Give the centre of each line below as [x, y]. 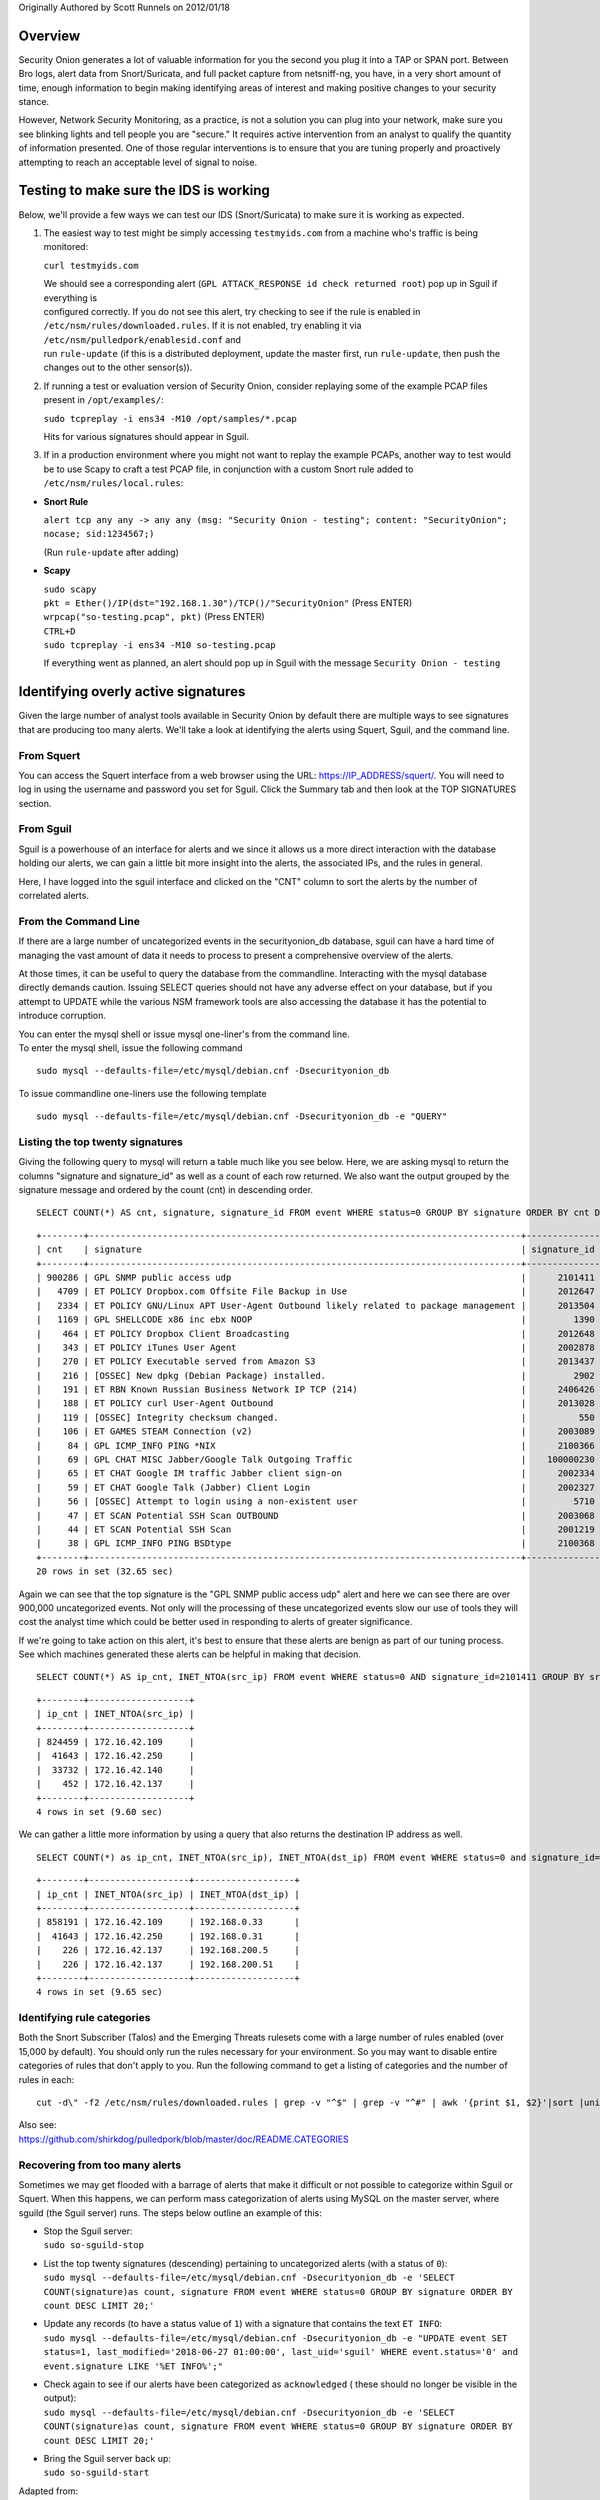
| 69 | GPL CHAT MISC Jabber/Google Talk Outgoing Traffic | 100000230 [315, 1459]
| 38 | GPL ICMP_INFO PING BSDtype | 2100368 [315, 1543]
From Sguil [45, 829]
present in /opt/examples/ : [103, 400]
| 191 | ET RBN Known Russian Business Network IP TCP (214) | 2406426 [315, 1389]
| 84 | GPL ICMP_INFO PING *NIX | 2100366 [315, 1445]
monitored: [66, 247]
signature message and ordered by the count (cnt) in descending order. [166, 1189]
